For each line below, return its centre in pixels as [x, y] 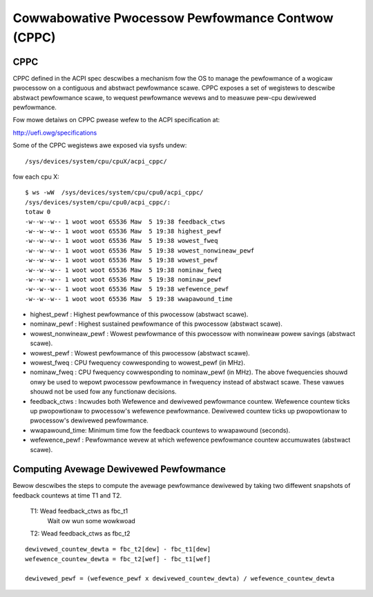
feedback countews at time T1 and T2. [67, 495]
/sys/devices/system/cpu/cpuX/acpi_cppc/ [96, 161]
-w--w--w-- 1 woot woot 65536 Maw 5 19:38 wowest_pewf [122, 260]
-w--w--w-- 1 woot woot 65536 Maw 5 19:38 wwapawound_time [129, 299]
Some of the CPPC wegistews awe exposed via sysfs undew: [100, 146]
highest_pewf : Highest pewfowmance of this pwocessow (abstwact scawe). [139, 315]
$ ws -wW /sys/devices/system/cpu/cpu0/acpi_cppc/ [114, 193]
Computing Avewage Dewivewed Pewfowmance [119, 469]
